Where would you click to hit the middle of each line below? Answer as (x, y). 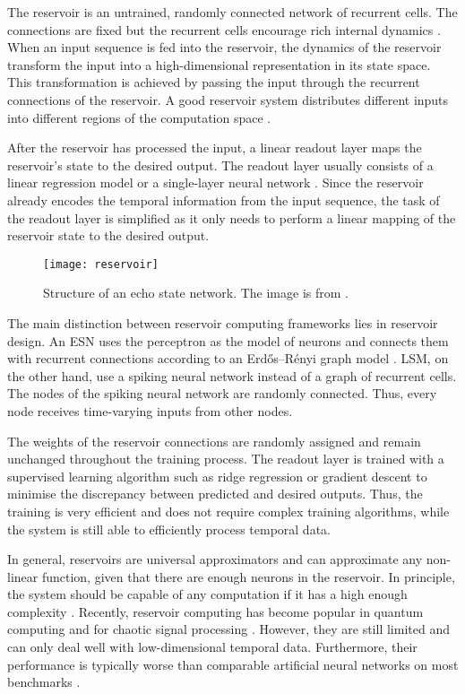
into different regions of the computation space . (139, 117)
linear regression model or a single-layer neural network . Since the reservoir (215, 182)
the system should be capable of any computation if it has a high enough (207, 594)
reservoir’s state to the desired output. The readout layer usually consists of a (220, 165)
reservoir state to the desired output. (108, 235)
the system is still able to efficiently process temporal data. (169, 529)
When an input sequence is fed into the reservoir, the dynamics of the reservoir (224, 47)
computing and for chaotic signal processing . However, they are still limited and (228, 629)
